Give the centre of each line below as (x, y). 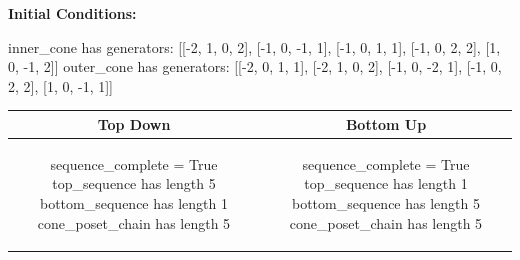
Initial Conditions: (72, 13)
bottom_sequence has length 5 (386, 202)
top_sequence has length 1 (386, 183)
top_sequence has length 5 (134, 183)
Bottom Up (386, 123)
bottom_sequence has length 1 (134, 202)
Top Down (134, 123)
